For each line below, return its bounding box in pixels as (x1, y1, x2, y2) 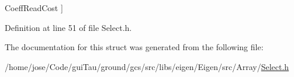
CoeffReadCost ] (5, 2, 63, 13)
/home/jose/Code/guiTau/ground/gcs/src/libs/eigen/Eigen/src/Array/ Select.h (5, 60, 289, 72)
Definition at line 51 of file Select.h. (5, 21, 132, 33)
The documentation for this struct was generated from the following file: (5, 41, 264, 53)
